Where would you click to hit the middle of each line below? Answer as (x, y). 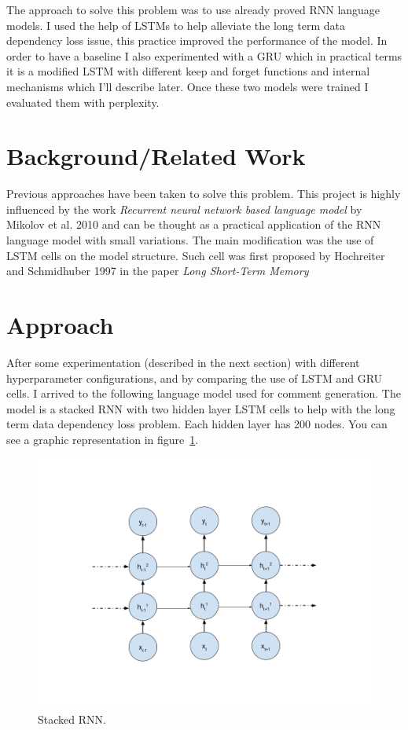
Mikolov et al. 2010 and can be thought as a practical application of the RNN (194, 224)
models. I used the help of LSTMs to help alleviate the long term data (176, 25)
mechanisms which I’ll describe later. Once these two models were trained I (187, 86)
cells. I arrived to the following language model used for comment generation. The (204, 393)
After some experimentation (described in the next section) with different (183, 362)
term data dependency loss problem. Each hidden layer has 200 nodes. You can (197, 424)
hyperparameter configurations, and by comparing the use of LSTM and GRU (195, 378)
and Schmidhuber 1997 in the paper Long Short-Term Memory (158, 271)
